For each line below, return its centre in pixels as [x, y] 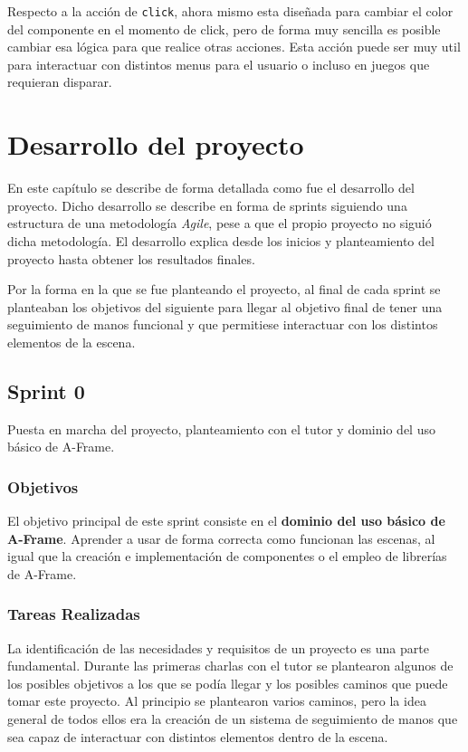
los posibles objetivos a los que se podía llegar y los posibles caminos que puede [228, 683]
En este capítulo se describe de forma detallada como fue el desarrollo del [211, 188]
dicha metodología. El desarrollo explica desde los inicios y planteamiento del [221, 240]
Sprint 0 [46, 390]
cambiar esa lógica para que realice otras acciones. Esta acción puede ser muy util [234, 47]
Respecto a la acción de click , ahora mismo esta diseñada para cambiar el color [230, 11]
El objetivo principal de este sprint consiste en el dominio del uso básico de [226, 521]
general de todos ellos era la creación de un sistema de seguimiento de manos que [233, 719]
